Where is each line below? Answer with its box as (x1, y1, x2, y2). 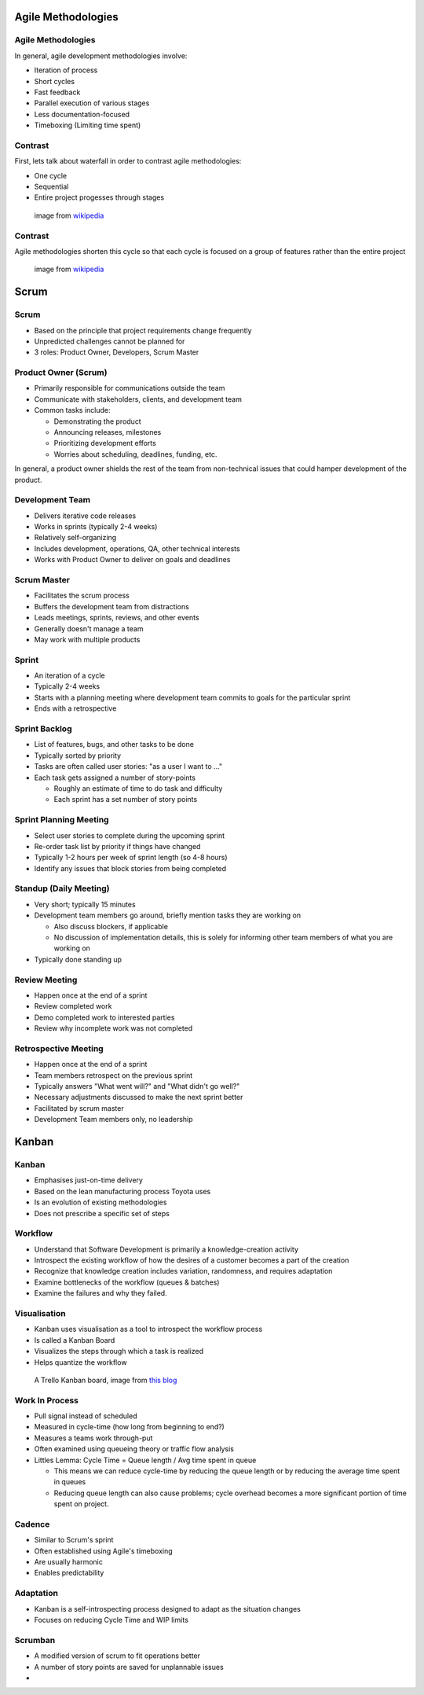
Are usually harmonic (34, 1557, 104, 1567)
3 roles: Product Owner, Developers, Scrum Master (34, 347, 199, 357)
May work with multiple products (34, 634, 141, 644)
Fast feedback (34, 87, 81, 97)
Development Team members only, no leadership (34, 1115, 193, 1124)
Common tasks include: (34, 406, 111, 415)
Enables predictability (34, 1568, 104, 1578)
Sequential (34, 182, 69, 192)
